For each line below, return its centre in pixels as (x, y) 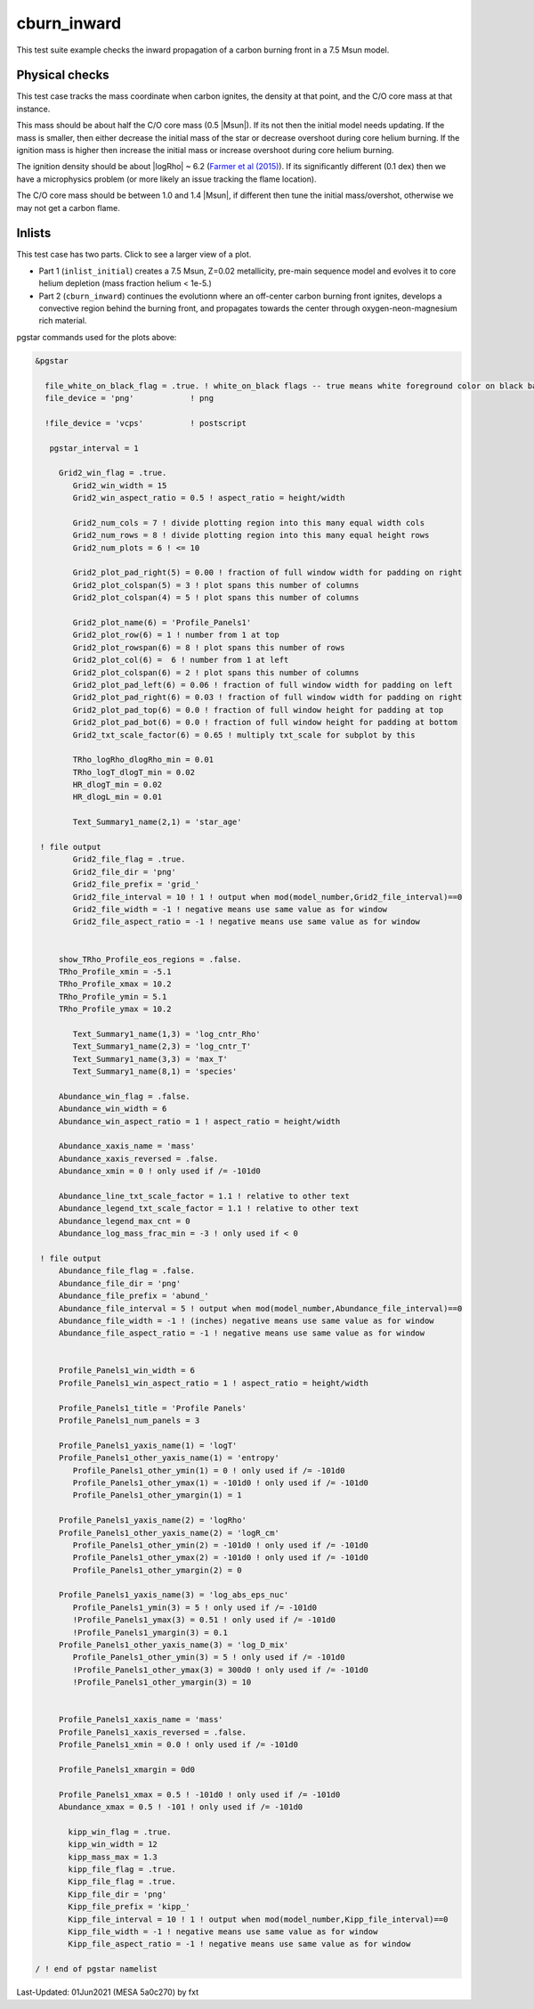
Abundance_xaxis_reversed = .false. (138, 1159)
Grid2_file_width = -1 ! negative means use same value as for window (230, 909)
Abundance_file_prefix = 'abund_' (133, 1296)
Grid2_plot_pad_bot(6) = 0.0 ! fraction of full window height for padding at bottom (265, 723)
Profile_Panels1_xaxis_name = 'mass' (141, 1720)
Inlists (34, 233)
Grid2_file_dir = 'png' (125, 872)
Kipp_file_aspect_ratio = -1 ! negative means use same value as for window (239, 1944)
